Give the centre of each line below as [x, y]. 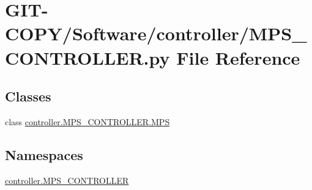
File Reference [238, 57]
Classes [28, 96]
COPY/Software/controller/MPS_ [156, 33]
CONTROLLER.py [87, 57]
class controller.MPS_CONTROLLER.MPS [87, 121]
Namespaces [44, 154]
